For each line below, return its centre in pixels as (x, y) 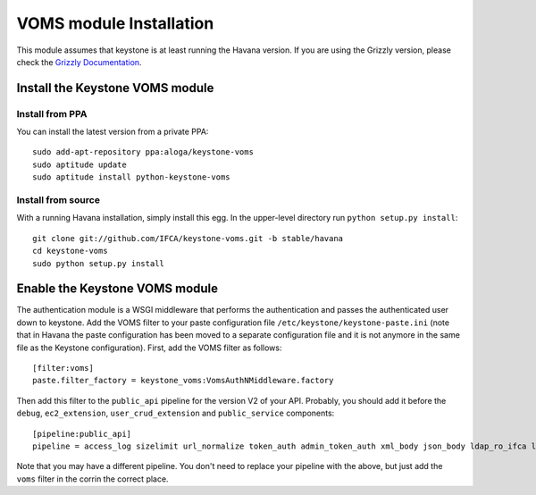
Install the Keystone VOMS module (115, 88)
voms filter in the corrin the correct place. (92, 479)
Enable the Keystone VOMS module (117, 289)
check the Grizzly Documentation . (79, 62)
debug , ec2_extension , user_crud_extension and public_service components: (176, 413)
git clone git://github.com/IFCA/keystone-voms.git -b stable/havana (188, 238)
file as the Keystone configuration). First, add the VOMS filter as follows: (149, 348)
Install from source (58, 200)
